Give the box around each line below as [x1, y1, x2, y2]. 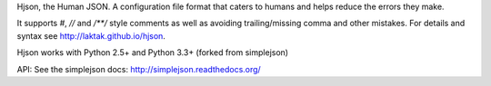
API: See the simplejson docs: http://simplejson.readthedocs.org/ [16, 63, 261, 74]
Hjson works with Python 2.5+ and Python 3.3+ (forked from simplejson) [16, 47, 289, 58]
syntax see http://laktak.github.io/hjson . [16, 30, 165, 41]
